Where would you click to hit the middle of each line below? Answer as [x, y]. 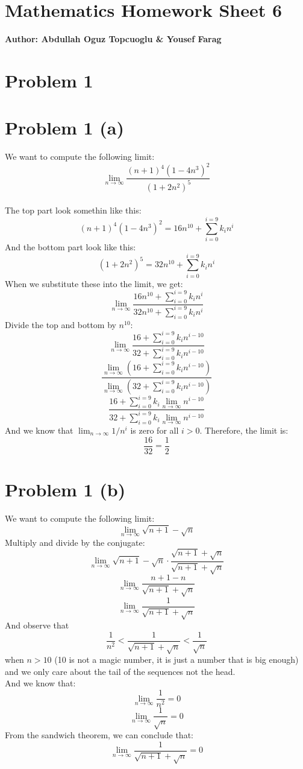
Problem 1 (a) [65, 128]
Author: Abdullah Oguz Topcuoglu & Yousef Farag [113, 39]
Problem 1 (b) [65, 489]
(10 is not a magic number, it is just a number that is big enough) [176, 660]
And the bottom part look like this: [70, 247]
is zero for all [155, 430]
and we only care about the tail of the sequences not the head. [120, 671]
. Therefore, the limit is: [244, 430]
